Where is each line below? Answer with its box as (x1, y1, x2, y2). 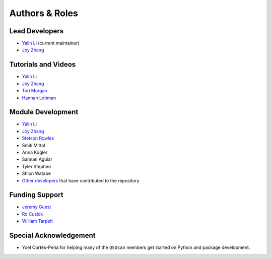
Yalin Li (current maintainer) (22, 40, 80, 46)
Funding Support (9, 190, 63, 199)
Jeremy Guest (22, 204, 51, 210)
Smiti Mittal (22, 142, 45, 148)
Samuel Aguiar (22, 156, 52, 162)
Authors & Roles (9, 8, 78, 19)
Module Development (9, 108, 79, 116)
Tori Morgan (22, 88, 47, 94)
